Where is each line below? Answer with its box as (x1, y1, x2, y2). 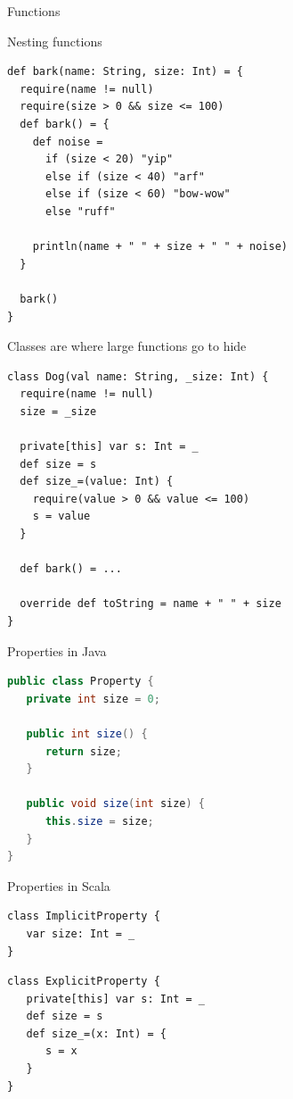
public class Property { (7, 675, 154, 688)
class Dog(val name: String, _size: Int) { (7, 370, 269, 383)
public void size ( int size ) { (26, 797, 206, 811)
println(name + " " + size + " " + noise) (32, 240, 288, 254)
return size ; (45, 745, 122, 758)
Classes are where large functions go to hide (7, 337, 247, 355)
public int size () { (26, 727, 148, 740)
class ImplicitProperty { (7, 910, 160, 923)
